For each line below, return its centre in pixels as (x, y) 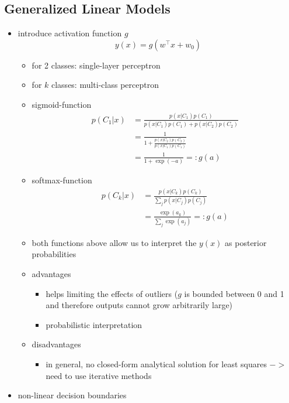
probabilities (54, 254)
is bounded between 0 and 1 (234, 293)
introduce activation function (70, 33)
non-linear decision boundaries (72, 395)
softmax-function (62, 180)
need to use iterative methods (99, 375)
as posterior (246, 242)
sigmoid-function (62, 104)
